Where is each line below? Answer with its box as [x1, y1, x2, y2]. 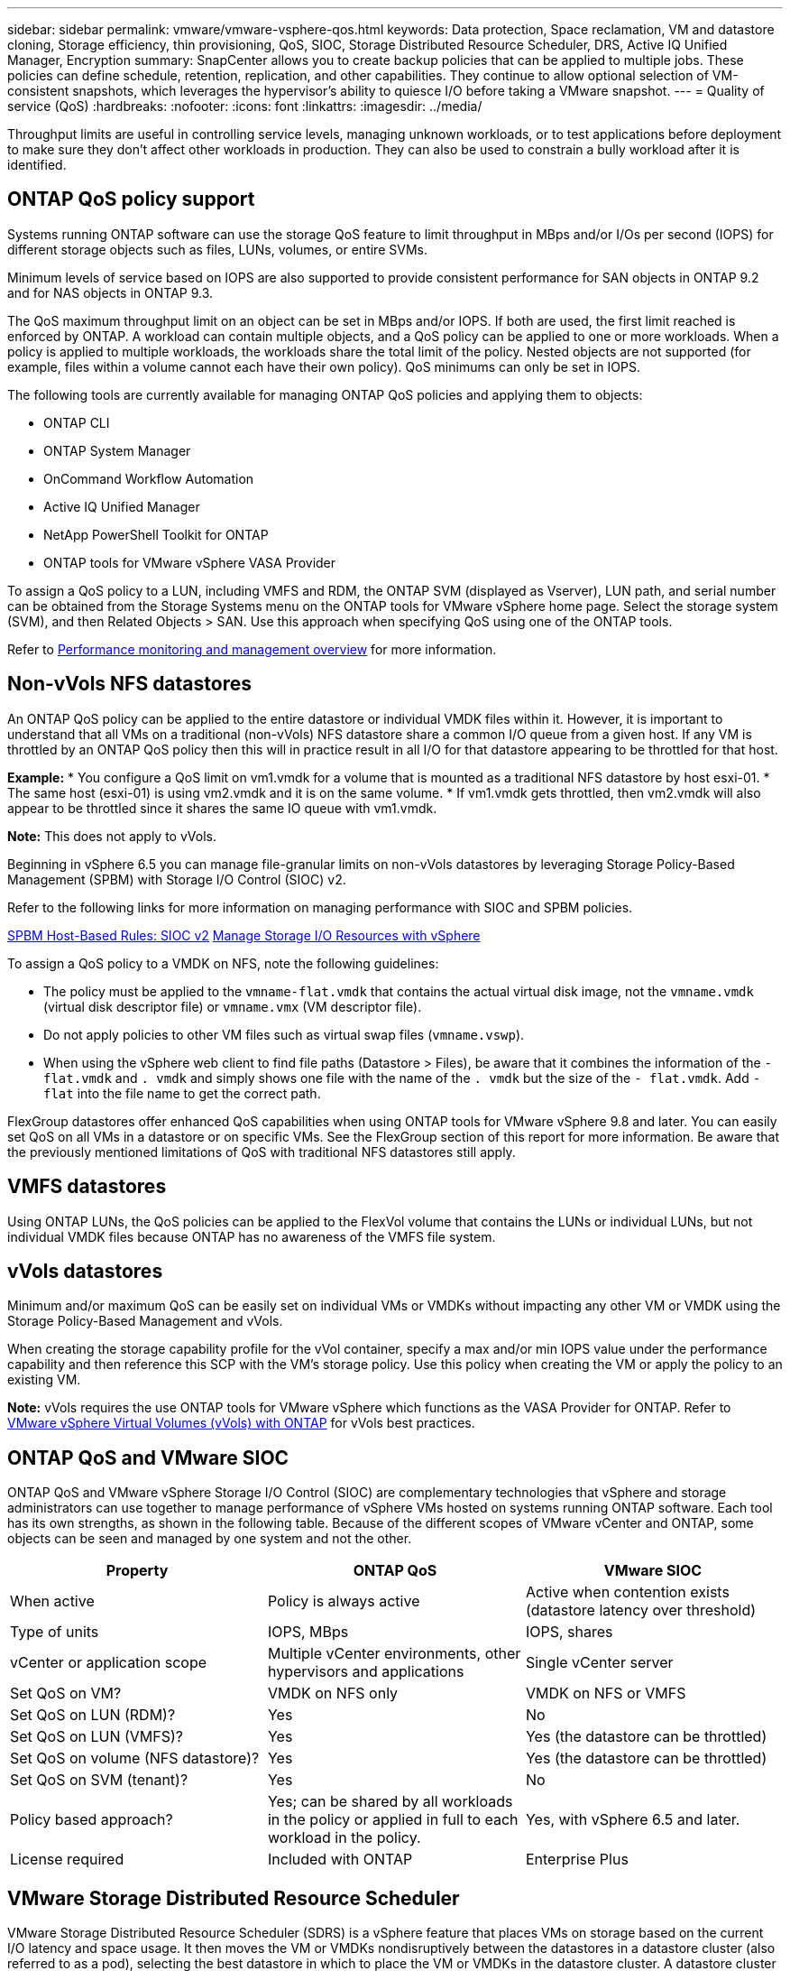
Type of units [10, 1623, 99, 1642]
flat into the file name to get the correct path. [43, 1085, 321, 1101]
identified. [7, 157, 67, 172]
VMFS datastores [7, 1175, 167, 1198]
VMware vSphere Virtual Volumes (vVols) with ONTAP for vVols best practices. [7, 1415, 475, 1431]
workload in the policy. [267, 1828, 421, 1847]
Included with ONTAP [267, 1850, 413, 1869]
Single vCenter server [525, 1653, 674, 1672]
